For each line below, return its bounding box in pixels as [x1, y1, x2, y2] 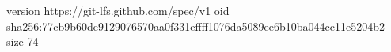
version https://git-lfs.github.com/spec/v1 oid [6, 2, 230, 18]
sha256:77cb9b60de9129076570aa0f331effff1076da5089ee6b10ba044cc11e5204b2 [6, 17, 385, 34]
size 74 [6, 33, 39, 50]
